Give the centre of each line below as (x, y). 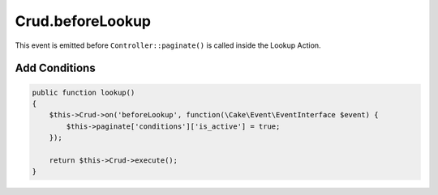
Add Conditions (56, 68)
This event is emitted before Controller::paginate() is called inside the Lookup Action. (168, 45)
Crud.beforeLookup (83, 21)
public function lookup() (84, 92)
